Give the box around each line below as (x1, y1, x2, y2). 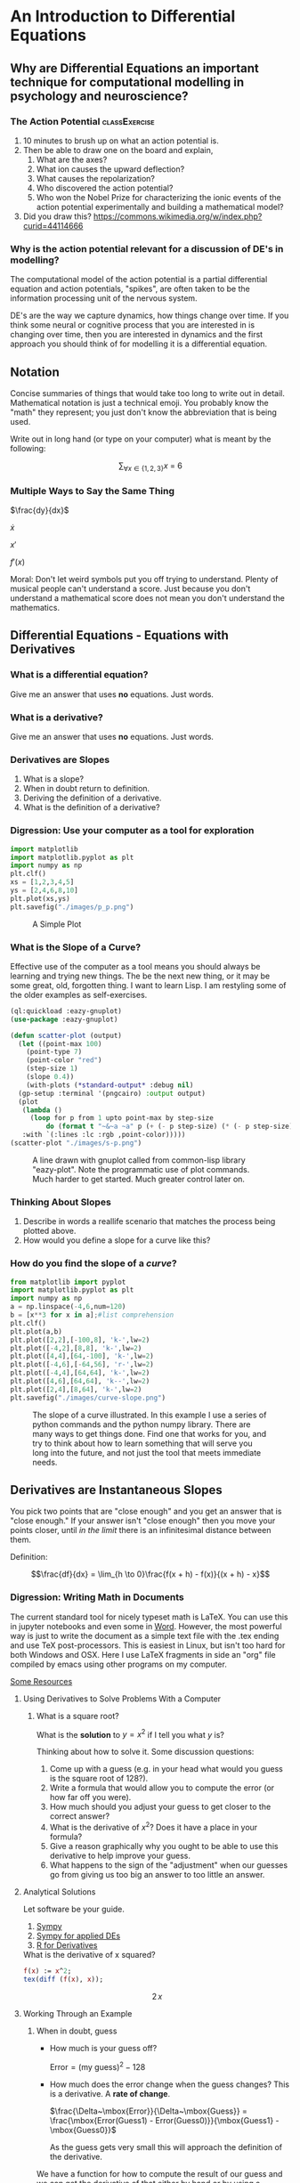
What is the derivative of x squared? (22, 1950, 156, 1960)
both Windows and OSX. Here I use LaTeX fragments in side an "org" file (10, 1649, 277, 1660)
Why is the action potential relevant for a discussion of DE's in (10, 242, 284, 255)
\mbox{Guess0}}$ (49, 2124, 117, 2135)
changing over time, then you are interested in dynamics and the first (10, 329, 264, 340)
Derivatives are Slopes (10, 753, 110, 766)
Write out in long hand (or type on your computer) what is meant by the (10, 434, 272, 444)
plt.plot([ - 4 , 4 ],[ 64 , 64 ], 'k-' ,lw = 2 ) (10, 1368, 150, 1377)
